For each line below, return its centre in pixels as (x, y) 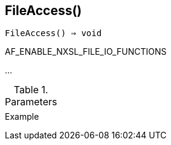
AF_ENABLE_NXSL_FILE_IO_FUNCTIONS (86, 52)
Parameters (31, 102)
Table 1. (31, 90)
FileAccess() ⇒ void (53, 33)
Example (22, 117)
